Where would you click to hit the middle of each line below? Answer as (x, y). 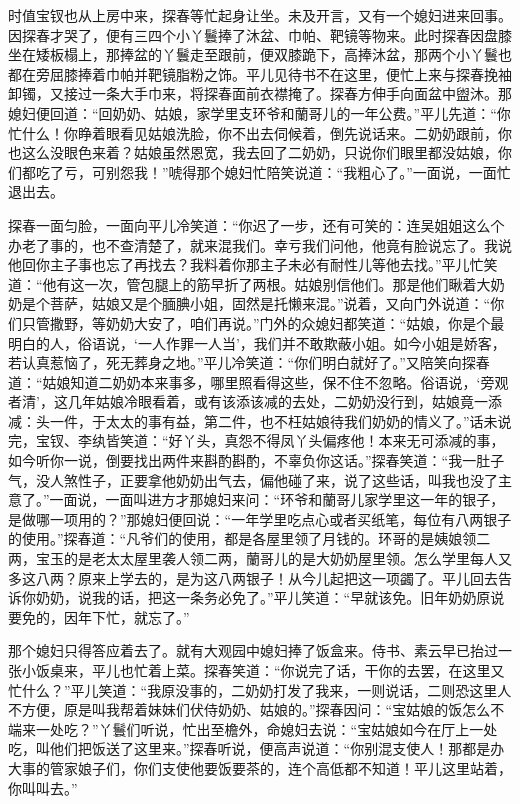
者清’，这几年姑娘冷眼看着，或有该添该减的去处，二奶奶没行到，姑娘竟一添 (255, 401)
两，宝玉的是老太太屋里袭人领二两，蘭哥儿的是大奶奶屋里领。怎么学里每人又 (260, 558)
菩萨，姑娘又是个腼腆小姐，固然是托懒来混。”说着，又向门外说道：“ (270, 303)
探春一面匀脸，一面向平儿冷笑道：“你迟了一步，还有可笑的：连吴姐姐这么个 (256, 224)
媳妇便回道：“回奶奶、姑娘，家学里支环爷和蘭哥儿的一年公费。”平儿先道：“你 (259, 112)
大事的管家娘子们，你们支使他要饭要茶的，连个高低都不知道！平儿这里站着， (260, 767)
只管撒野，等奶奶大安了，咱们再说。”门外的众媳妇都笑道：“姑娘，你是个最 (263, 322)
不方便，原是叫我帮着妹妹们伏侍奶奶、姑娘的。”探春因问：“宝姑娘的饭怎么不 (256, 709)
